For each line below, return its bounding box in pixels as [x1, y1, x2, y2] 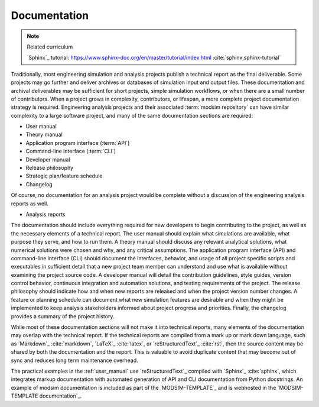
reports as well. [11, 200, 48, 207]
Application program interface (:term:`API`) [25, 139, 130, 146]
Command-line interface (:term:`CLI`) [25, 148, 116, 155]
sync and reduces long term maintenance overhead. [11, 357, 138, 364]
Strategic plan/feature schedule [25, 172, 103, 180]
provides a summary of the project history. [11, 312, 115, 319]
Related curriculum [27, 43, 73, 50]
